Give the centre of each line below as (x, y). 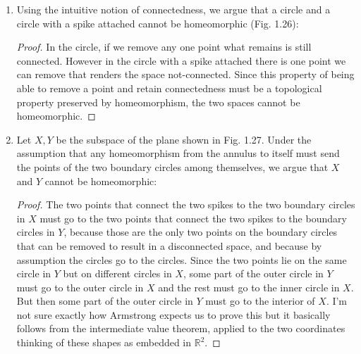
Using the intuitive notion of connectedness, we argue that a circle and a (173, 9)
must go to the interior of (260, 301)
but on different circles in (117, 273)
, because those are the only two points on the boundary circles (201, 232)
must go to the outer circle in (80, 287)
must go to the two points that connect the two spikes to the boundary (193, 218)
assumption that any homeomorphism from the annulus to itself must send (178, 153)
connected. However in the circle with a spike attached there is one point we (181, 60)
